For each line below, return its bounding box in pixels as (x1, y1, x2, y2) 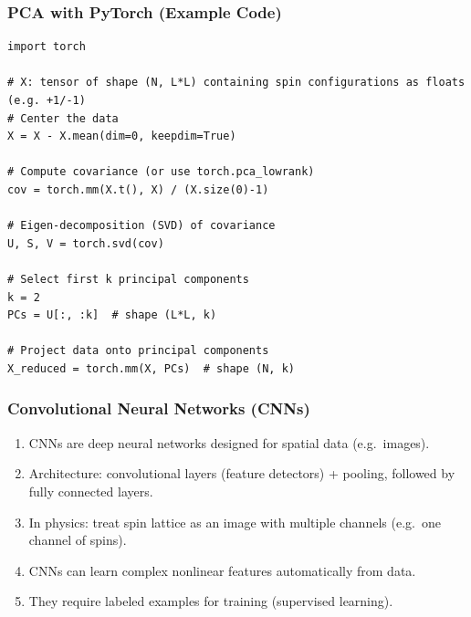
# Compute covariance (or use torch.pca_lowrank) (7, 165, 315, 179)
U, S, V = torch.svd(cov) (7, 236, 164, 250)
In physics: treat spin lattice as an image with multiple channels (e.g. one (28, 512, 441, 531)
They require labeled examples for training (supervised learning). (28, 591, 393, 611)
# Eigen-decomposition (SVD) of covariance (7, 219, 276, 233)
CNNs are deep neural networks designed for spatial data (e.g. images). (28, 433, 430, 452)
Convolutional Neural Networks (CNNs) (7, 397, 310, 420)
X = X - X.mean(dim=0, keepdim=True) (7, 130, 236, 143)
